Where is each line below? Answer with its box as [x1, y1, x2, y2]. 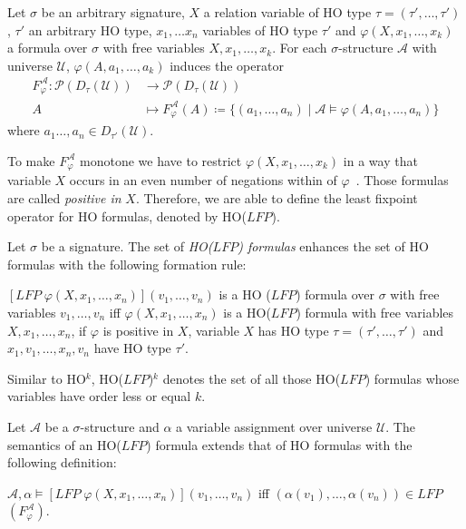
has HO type [257, 320, 329, 339]
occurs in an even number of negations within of [69, 171, 337, 190]
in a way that [343, 151, 418, 170]
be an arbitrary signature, [41, 3, 185, 21]
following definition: [7, 453, 117, 472]
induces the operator [170, 55, 284, 74]
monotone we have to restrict [80, 151, 242, 170]
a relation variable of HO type [203, 3, 372, 21]
